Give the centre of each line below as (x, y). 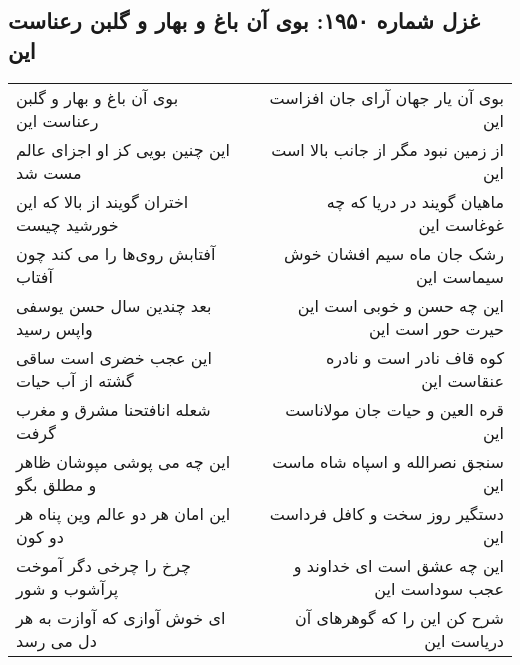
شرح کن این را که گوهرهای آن (399, 617)
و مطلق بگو (56, 484)
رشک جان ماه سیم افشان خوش (394, 253)
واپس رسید (54, 328)
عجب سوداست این (439, 588)
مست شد (49, 172)
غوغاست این (461, 224)
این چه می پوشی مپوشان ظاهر (123, 461)
